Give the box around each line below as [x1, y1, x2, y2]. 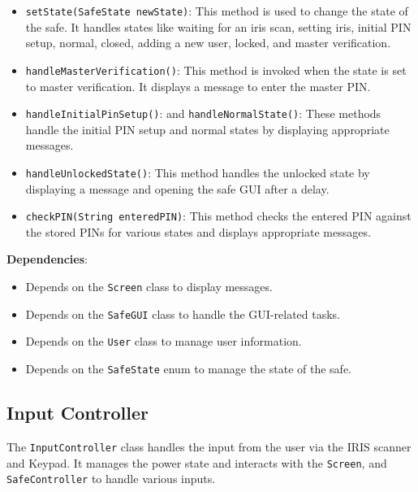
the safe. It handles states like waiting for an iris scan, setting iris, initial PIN [25, 18, 412, 35]
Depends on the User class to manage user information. [25, 333, 302, 350]
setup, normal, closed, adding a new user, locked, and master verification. [25, 34, 391, 51]
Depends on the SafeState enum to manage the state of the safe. [25, 360, 352, 377]
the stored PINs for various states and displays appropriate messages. [25, 223, 371, 240]
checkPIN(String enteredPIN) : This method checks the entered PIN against [25, 207, 412, 224]
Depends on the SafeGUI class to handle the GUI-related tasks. [25, 305, 341, 322]
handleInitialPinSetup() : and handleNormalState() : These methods [25, 105, 381, 122]
